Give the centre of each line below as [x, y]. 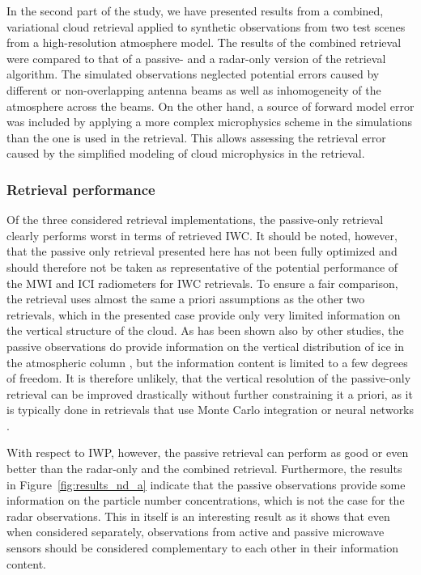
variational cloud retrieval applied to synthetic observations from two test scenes [206, 26]
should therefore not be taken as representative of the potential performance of [202, 266]
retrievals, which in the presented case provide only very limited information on [204, 314]
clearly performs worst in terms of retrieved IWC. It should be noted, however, [202, 235]
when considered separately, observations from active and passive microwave [196, 532]
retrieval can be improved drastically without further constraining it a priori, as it [210, 393]
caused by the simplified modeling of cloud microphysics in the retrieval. [186, 153]
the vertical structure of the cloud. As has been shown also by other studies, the [205, 330]
